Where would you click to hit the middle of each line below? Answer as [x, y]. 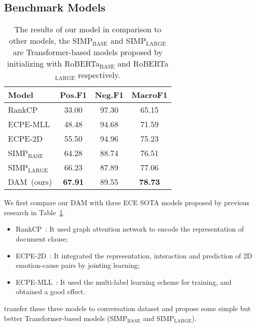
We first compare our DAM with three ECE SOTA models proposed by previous [127, 203]
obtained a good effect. [50, 291]
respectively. [99, 75]
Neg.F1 [109, 95]
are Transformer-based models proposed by [87, 52]
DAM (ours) [30, 182]
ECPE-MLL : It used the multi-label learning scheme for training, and [124, 282]
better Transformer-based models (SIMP [66, 318]
